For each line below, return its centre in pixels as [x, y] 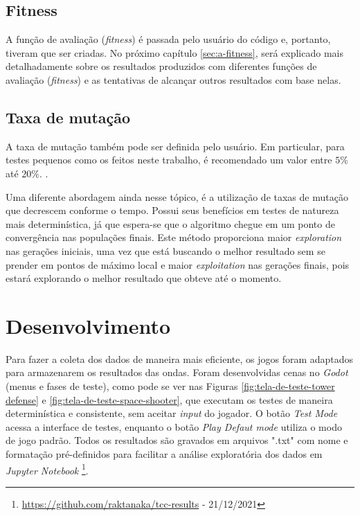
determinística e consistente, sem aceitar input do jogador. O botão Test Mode [172, 413]
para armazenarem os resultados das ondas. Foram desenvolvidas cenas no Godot [177, 372]
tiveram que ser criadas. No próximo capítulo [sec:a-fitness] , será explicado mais [174, 52]
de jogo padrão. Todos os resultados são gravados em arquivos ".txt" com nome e [177, 440]
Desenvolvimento [88, 325]
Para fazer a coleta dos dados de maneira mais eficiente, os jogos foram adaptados [180, 358]
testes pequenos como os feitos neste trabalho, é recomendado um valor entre [169, 160]
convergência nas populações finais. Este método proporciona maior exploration [174, 237]
